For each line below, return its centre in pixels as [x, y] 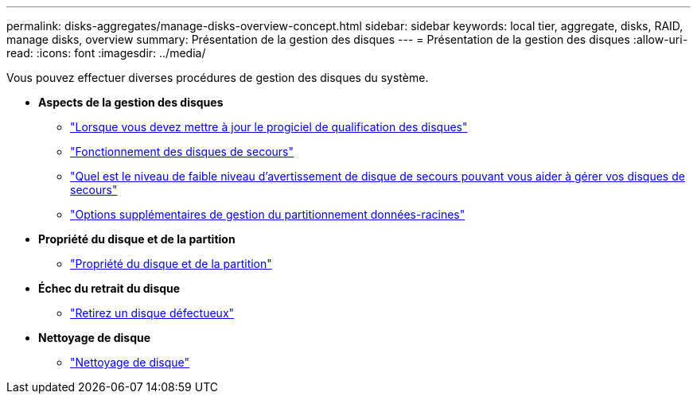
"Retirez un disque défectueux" [152, 313]
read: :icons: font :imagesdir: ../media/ [106, 53]
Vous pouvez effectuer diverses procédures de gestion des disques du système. [218, 78]
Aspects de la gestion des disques [131, 102]
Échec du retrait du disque [109, 288]
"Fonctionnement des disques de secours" [182, 151]
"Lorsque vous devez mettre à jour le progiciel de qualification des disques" [269, 127]
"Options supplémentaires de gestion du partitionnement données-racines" [268, 214]
